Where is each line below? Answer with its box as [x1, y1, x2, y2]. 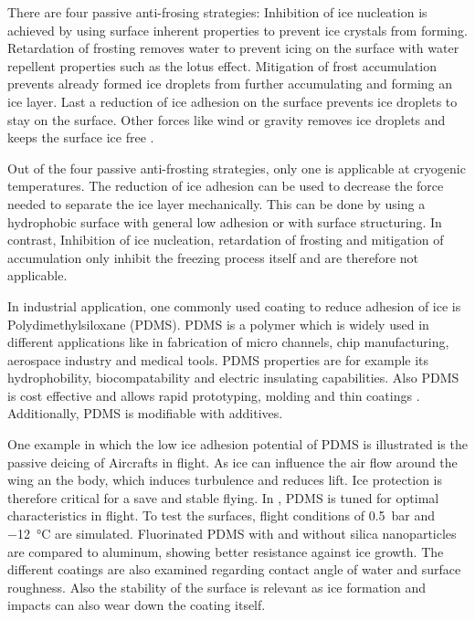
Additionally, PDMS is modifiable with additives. [7, 404, 283, 423]
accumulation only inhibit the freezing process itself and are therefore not [7, 247, 419, 267]
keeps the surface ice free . [7, 128, 154, 147]
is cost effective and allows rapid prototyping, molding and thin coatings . [7, 385, 420, 405]
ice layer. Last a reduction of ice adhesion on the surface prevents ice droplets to [7, 91, 458, 110]
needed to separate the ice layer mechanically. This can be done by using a [7, 194, 426, 213]
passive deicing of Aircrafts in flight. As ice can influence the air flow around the [7, 452, 458, 471]
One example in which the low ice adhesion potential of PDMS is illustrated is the [7, 435, 468, 454]
